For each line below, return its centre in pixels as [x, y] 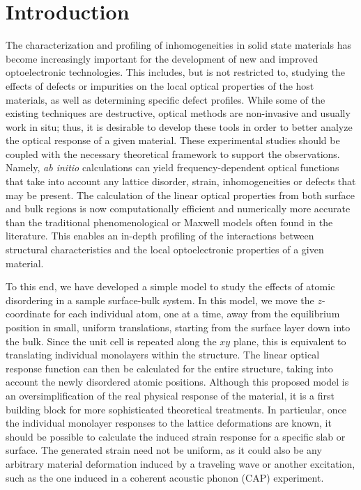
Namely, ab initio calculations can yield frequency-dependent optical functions [172, 167]
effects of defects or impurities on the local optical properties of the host [160, 85]
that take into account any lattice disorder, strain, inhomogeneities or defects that [181, 181]
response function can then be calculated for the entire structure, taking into [169, 368]
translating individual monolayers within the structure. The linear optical [163, 355]
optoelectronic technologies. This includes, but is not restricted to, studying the [176, 72]
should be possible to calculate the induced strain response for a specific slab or [176, 436]
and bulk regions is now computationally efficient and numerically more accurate [178, 208]
